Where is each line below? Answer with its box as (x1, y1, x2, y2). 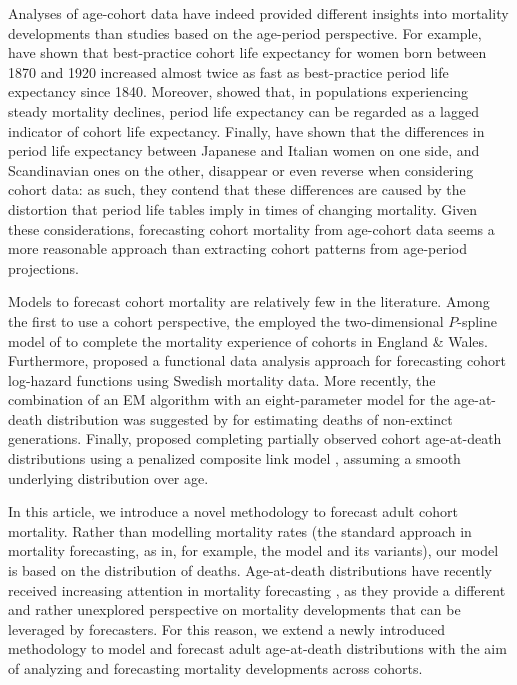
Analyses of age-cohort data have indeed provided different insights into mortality (8, 3, 509, 23)
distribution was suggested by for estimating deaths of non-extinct (46, 408, 453, 429)
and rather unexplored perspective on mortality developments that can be (8, 599, 461, 620)
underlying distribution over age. (8, 467, 209, 488)
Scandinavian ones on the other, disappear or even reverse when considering (8, 159, 474, 180)
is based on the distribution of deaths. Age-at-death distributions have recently (8, 560, 492, 581)
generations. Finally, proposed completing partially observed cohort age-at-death (8, 428, 502, 449)
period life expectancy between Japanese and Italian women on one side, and (8, 140, 480, 161)
